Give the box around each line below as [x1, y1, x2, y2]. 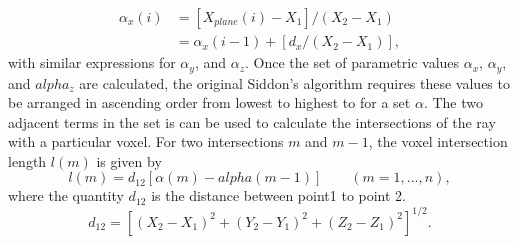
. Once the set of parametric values [244, 52, 460, 73]
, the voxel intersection [368, 131, 508, 152]
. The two [423, 92, 483, 113]
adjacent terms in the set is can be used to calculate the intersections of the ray [8, 111, 496, 132]
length [8, 150, 47, 171]
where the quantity [8, 185, 124, 206]
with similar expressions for [8, 52, 176, 73]
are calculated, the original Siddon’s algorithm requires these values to [79, 72, 510, 93]
